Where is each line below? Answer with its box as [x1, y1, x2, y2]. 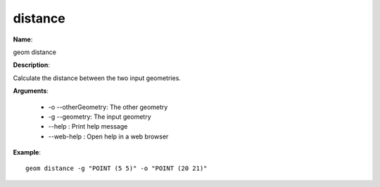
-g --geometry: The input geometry [48, 112, 151, 121]
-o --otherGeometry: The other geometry [48, 103, 168, 111]
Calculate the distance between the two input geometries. [13, 74, 181, 82]
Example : [13, 148, 42, 157]
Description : [13, 60, 51, 70]
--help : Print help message [48, 122, 128, 131]
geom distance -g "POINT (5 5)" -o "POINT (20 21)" [25, 165, 208, 172]
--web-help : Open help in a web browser [48, 132, 169, 141]
